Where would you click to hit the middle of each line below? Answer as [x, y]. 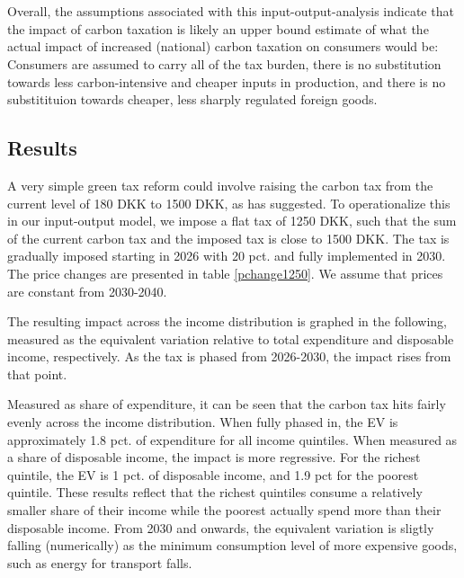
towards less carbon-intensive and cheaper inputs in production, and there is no [227, 81]
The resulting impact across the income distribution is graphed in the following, [228, 321]
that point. [37, 373]
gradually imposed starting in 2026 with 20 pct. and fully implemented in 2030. [227, 256]
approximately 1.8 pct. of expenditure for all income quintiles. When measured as [232, 439]
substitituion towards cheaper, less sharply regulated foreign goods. [192, 99]
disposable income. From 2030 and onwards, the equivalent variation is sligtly [221, 527]
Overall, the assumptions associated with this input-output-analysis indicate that [231, 11]
